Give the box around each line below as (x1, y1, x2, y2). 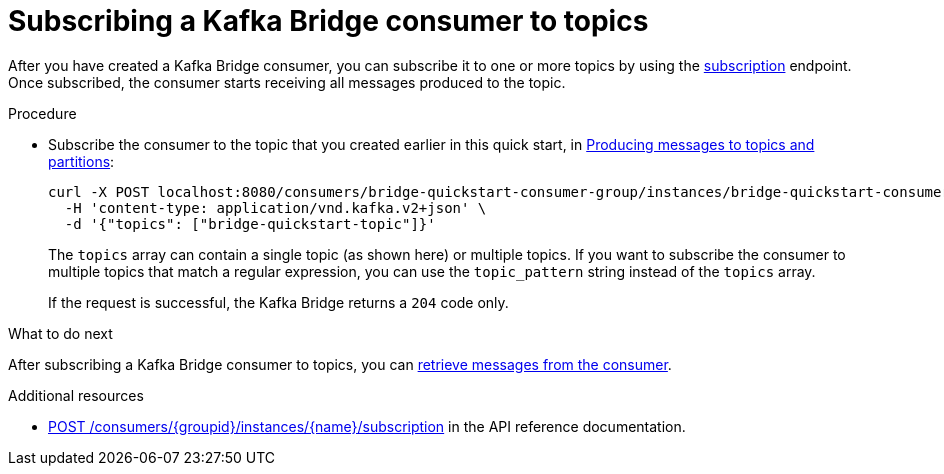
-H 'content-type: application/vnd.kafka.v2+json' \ (64, 199, 487, 216)
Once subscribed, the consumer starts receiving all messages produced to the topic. (8, 73, 566, 91)
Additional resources (8, 386, 144, 404)
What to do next (8, 324, 113, 342)
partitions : (48, 152, 115, 170)
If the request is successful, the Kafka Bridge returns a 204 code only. (48, 293, 509, 311)
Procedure (8, 104, 77, 122)
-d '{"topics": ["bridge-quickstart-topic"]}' (64, 215, 436, 232)
